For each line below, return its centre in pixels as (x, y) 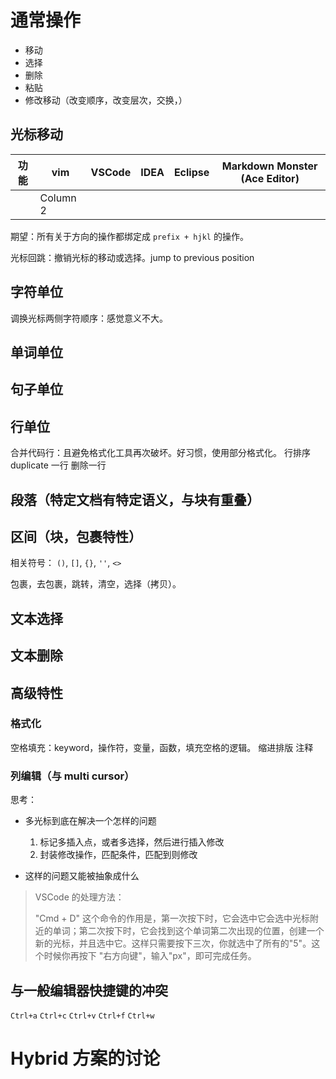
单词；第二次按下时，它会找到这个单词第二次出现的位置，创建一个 (188, 931)
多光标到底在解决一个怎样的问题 (90, 821)
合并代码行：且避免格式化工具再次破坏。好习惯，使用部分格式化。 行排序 (160, 453)
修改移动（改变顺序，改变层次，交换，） (106, 100)
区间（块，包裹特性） (76, 536)
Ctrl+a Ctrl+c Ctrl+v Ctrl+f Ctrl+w (82, 1016)
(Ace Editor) (270, 178)
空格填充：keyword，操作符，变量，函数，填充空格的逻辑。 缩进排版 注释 (162, 747)
